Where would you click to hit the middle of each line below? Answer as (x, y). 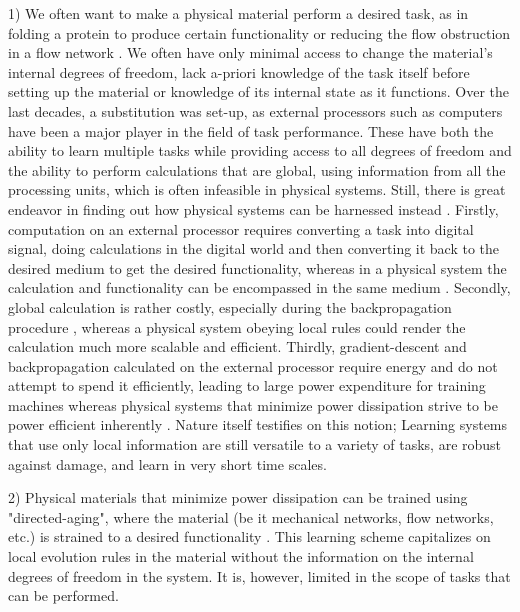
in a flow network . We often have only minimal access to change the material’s (250, 52)
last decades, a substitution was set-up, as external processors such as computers (255, 110)
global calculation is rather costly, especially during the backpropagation (230, 306)
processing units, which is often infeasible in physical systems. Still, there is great (257, 189)
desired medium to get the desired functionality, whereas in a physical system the (257, 267)
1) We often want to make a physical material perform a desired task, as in (238, 13)
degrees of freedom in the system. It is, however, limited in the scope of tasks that (259, 575)
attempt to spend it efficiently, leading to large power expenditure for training (247, 385)
